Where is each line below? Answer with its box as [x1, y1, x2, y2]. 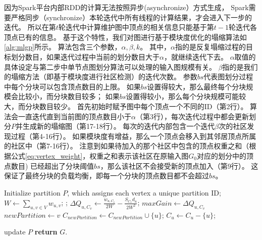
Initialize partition [4, 187, 61, 198]
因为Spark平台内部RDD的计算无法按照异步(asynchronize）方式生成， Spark [4, 2, 249, 12]
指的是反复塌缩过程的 [175, 41, 246, 52]
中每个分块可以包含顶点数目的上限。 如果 [4, 81, 141, 91]
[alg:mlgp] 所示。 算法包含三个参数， [4, 41, 122, 52]
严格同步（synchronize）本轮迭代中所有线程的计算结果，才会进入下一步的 [11, 12, 252, 22]
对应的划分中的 [196, 150, 246, 161]
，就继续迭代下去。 [164, 51, 228, 62]
